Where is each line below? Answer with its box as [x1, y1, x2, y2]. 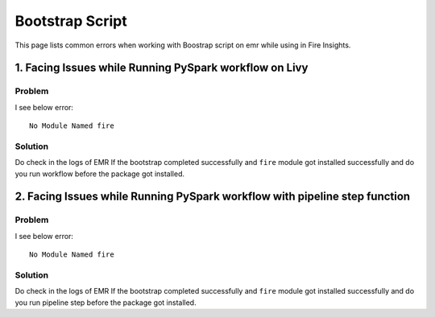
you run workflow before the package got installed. [14, 169, 185, 179]
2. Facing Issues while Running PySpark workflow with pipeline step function [14, 190, 411, 204]
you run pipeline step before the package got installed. [14, 298, 197, 307]
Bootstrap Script [14, 12, 128, 30]
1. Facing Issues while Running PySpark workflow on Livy [14, 61, 309, 75]
